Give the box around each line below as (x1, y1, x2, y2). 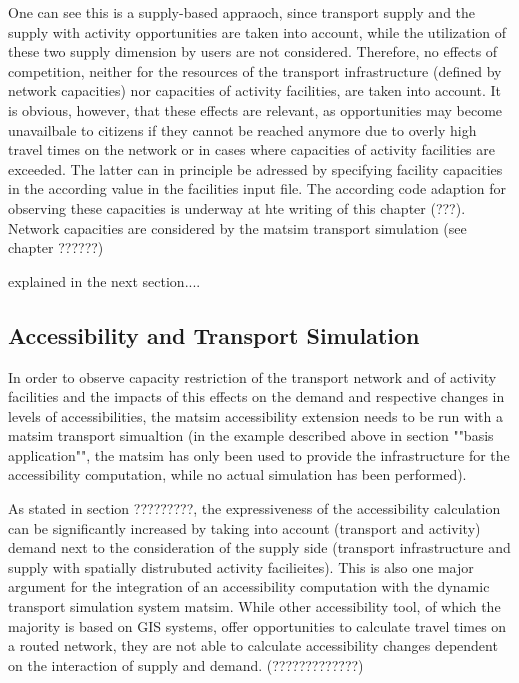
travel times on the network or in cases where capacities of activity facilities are (8, 139, 496, 160)
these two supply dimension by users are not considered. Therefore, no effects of (8, 41, 498, 62)
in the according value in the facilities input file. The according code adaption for (8, 178, 507, 199)
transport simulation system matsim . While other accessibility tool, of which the (8, 596, 501, 617)
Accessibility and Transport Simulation (8, 319, 420, 350)
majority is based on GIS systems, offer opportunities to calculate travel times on (8, 615, 507, 636)
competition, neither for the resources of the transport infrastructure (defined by (8, 60, 502, 81)
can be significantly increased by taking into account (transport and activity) (8, 517, 481, 538)
